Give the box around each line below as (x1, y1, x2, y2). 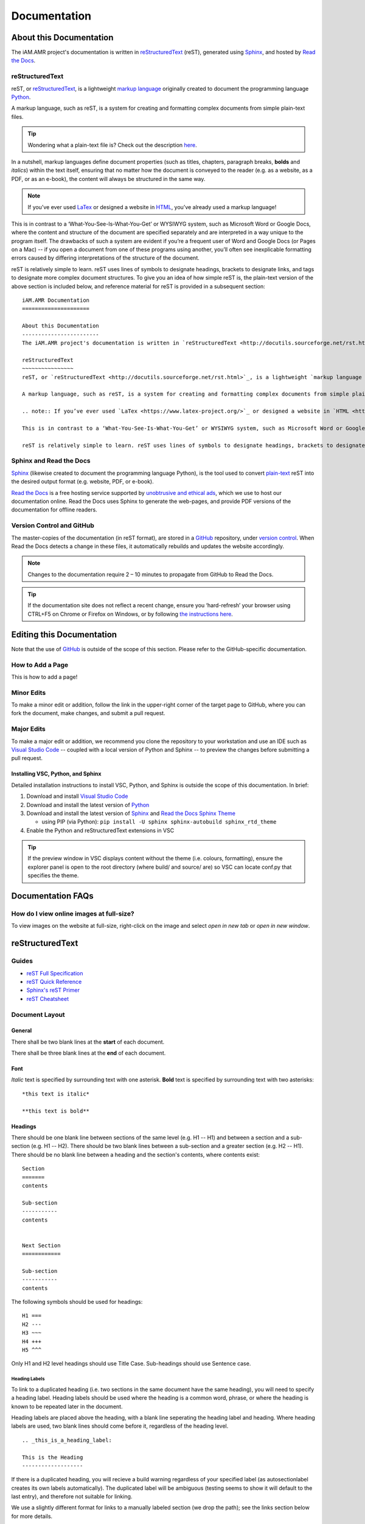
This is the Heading (22, 1454, 83, 1461)
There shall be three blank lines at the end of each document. (11, 1049, 166, 1057)
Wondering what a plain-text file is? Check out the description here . (27, 141, 197, 149)
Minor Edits (11, 688, 46, 697)
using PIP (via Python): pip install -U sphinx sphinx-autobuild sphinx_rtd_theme (41, 818, 277, 825)
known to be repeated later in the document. (11, 1403, 123, 1410)
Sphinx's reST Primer (26, 986, 80, 994)
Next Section (22, 1242, 61, 1249)
